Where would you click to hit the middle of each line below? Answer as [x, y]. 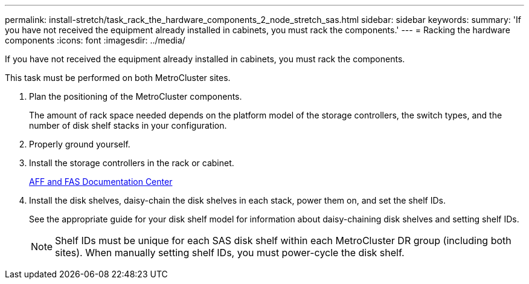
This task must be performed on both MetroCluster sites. [118, 78]
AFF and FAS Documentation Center [101, 182]
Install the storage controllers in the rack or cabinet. [132, 163]
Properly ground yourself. [80, 144]
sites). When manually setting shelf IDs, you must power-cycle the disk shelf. [230, 253]
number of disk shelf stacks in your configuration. [128, 125]
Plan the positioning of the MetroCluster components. [136, 96]
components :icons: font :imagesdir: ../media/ [95, 40]
